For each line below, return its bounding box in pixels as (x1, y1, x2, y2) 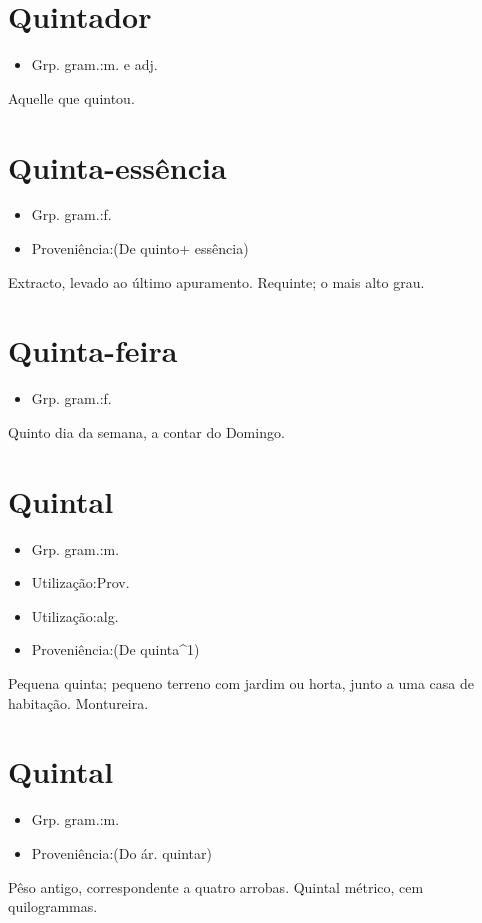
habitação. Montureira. (8, 692, 149, 713)
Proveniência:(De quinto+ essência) (31, 238, 249, 259)
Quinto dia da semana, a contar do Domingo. (8, 421, 285, 442)
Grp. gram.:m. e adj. (31, 54, 158, 75)
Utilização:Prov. (31, 572, 130, 593)
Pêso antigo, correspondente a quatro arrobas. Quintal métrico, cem (8, 876, 424, 897)
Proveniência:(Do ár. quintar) (31, 842, 213, 863)
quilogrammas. (8, 896, 98, 917)
